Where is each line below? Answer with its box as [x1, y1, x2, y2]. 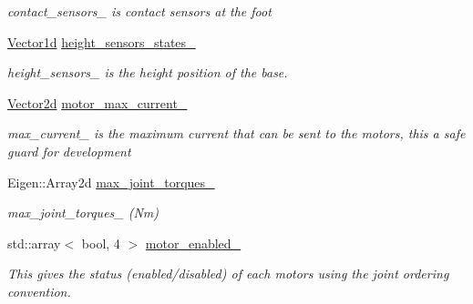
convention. [7, 281, 71, 300]
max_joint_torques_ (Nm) [7, 203, 159, 222]
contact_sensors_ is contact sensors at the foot [7, 2, 272, 20]
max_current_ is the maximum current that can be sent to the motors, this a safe [7, 124, 466, 143]
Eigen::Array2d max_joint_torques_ [7, 172, 215, 191]
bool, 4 [81, 233, 120, 252]
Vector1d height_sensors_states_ [7, 32, 196, 51]
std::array [7, 233, 61, 252]
